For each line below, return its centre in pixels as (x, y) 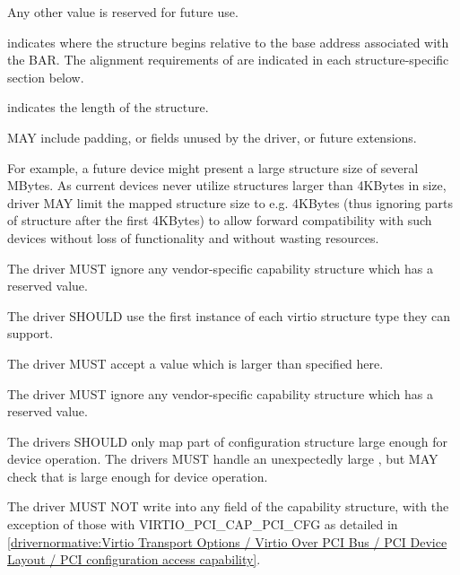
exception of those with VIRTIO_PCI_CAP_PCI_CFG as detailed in (203, 524)
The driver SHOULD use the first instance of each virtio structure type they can (229, 315)
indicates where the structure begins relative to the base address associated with (228, 42)
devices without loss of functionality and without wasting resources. (193, 237)
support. (30, 333)
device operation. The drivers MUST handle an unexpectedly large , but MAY (223, 459)
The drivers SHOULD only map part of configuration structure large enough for (227, 441)
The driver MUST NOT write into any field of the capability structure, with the (228, 506)
